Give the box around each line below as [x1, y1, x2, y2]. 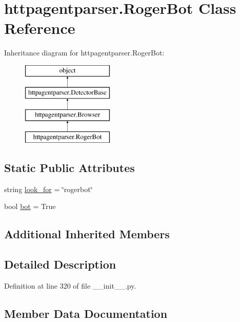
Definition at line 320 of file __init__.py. [4, 280, 136, 291]
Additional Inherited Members [4, 226, 170, 242]
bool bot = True [4, 201, 56, 212]
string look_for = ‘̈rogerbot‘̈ [4, 183, 93, 194]
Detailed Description [4, 256, 116, 272]
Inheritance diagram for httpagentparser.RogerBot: [4, 47, 165, 58]
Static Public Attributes [4, 160, 135, 176]
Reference [4, 17, 75, 39]
